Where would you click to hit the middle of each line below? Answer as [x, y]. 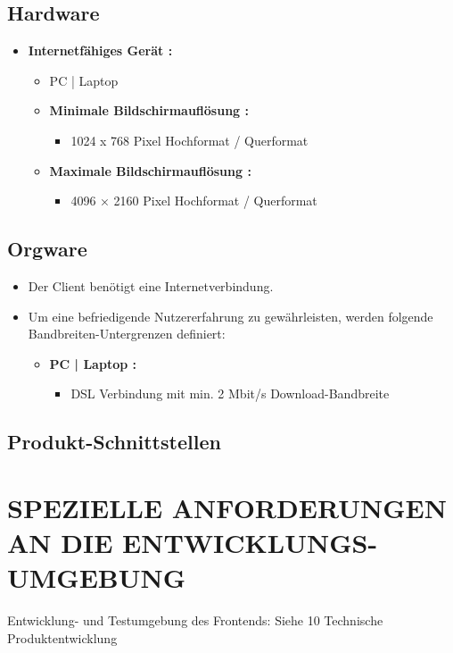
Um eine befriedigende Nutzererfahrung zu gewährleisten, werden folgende [231, 316]
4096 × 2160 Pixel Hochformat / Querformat [194, 201]
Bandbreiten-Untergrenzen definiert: [127, 334]
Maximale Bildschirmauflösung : [150, 170]
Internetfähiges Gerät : [100, 50]
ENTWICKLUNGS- [250, 543]
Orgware [47, 249]
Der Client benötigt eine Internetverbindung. [151, 285]
